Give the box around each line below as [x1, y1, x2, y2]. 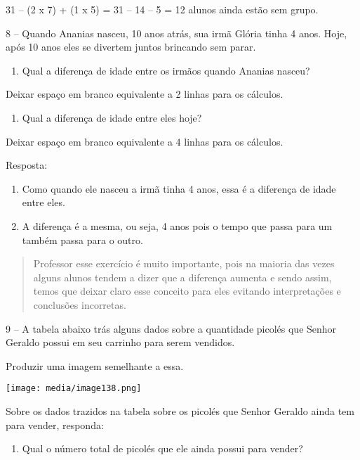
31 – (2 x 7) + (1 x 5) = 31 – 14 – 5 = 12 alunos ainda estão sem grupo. [6, 2, 319, 16]
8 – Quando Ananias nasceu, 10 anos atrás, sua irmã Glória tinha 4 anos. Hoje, [6, 25, 347, 40]
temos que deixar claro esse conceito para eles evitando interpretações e [33, 283, 341, 298]
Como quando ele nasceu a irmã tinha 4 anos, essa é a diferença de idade [22, 181, 336, 196]
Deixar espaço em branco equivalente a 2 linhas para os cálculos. [6, 87, 284, 101]
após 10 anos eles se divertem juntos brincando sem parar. [6, 39, 256, 54]
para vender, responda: [6, 417, 104, 432]
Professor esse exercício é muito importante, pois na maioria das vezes [33, 256, 335, 271]
